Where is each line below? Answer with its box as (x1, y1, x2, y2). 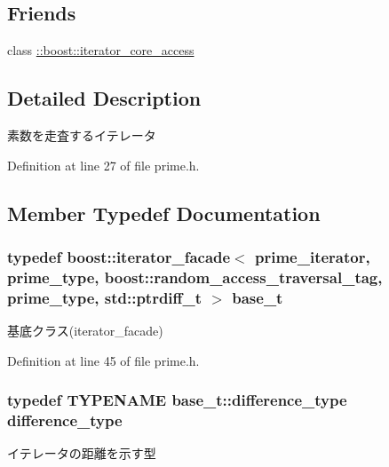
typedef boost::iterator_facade (7, 245, 231, 267)
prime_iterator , (254, 245, 370, 267)
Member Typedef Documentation (7, 199, 321, 226)
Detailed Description (7, 84, 202, 112)
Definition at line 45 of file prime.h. (7, 351, 200, 369)
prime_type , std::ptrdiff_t (7, 286, 202, 308)
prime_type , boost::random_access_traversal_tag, (7, 265, 383, 288)
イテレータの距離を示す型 (7, 444, 156, 463)
